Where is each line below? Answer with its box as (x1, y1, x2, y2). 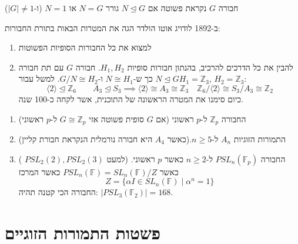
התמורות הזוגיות (233, 133, 286, 145)
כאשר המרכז (18, 165, 61, 178)
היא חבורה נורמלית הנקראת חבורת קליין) (18, 133, 153, 145)
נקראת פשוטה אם (148, 2, 207, 14)
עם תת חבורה (18, 61, 64, 73)
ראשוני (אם (156, 112, 194, 125)
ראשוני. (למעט (106, 152, 155, 165)
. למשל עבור (18, 72, 60, 85)
